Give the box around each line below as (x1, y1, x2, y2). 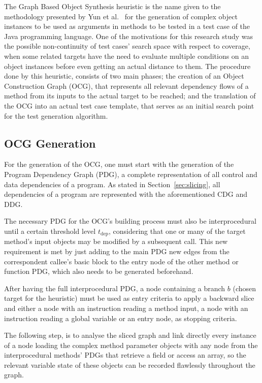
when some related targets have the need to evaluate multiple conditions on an (4, 50, 249, 61)
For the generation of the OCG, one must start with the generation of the (4, 159, 234, 169)
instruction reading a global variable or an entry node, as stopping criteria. (4, 312, 237, 323)
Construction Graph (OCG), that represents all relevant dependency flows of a (4, 80, 249, 91)
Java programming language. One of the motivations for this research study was (4, 30, 253, 41)
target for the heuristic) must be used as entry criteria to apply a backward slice (4, 293, 254, 303)
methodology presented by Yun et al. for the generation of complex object (4, 11, 238, 21)
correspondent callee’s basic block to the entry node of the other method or (4, 256, 239, 266)
